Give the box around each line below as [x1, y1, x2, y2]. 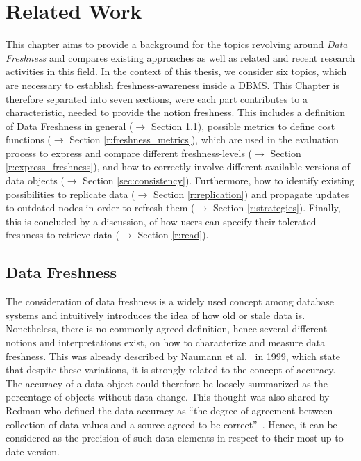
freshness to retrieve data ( [6, 227, 120, 242]
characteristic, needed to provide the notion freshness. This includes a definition [6, 105, 346, 120]
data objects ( [6, 173, 65, 188]
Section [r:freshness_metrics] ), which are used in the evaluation [69, 132, 339, 147]
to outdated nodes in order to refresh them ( [6, 200, 195, 215]
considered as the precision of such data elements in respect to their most [6, 430, 318, 445]
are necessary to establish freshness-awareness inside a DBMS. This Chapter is [6, 77, 339, 92]
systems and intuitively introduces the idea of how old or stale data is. [6, 307, 305, 322]
